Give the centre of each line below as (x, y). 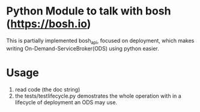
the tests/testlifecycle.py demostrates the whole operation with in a (98, 96)
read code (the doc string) (47, 89)
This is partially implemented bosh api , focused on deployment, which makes (100, 41)
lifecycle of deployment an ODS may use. (66, 102)
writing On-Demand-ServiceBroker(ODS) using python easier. (83, 48)
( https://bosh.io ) (49, 24)
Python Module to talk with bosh (89, 11)
